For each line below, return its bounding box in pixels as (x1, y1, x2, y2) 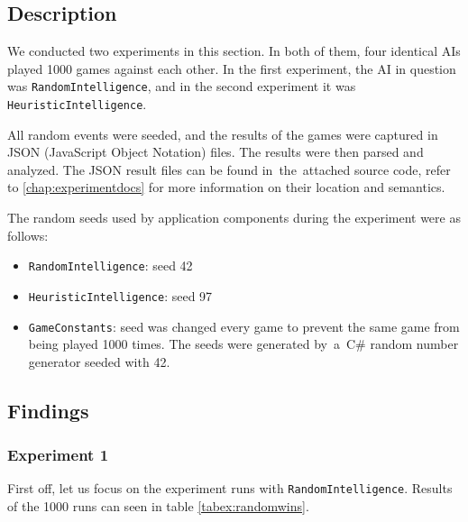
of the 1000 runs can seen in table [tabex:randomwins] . (7, 497, 309, 516)
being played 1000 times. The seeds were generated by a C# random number (28, 334, 459, 353)
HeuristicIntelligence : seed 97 (28, 286, 213, 305)
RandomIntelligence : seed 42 (28, 256, 193, 275)
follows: (7, 225, 49, 244)
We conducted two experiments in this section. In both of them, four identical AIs (7, 41, 461, 60)
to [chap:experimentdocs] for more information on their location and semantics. (7, 178, 445, 197)
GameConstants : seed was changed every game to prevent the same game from (28, 316, 460, 335)
